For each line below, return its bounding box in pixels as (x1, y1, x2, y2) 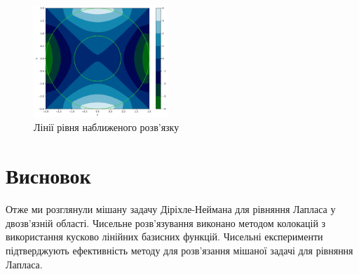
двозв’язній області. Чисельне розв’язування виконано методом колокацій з (6, 215, 326, 230)
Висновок (6, 161, 91, 190)
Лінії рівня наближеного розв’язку (34, 120, 179, 135)
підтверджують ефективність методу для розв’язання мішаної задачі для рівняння (6, 242, 353, 257)
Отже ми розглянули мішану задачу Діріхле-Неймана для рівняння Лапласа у (6, 202, 336, 217)
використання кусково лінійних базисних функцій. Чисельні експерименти (6, 229, 323, 244)
